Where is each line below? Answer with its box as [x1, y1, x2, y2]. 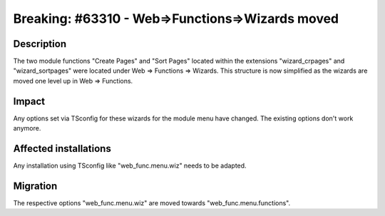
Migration [13, 180, 58, 192]
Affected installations [13, 143, 112, 155]
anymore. [13, 124, 41, 133]
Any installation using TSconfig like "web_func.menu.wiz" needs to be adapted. [13, 161, 247, 170]
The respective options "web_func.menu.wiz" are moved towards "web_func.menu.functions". [13, 198, 291, 207]
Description [13, 38, 67, 50]
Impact [13, 95, 46, 107]
